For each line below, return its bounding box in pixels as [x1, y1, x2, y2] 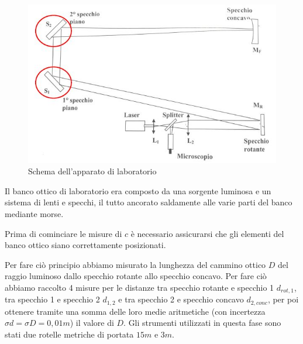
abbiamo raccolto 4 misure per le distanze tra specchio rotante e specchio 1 [5, 281, 274, 293]
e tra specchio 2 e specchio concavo [118, 293, 244, 305]
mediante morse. [5, 207, 64, 219]
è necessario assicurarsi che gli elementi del [130, 227, 284, 239]
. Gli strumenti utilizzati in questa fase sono [123, 317, 281, 329]
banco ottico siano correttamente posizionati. [5, 239, 166, 251]
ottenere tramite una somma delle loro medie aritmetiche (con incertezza [5, 305, 266, 317]
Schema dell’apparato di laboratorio [28, 165, 157, 177]
